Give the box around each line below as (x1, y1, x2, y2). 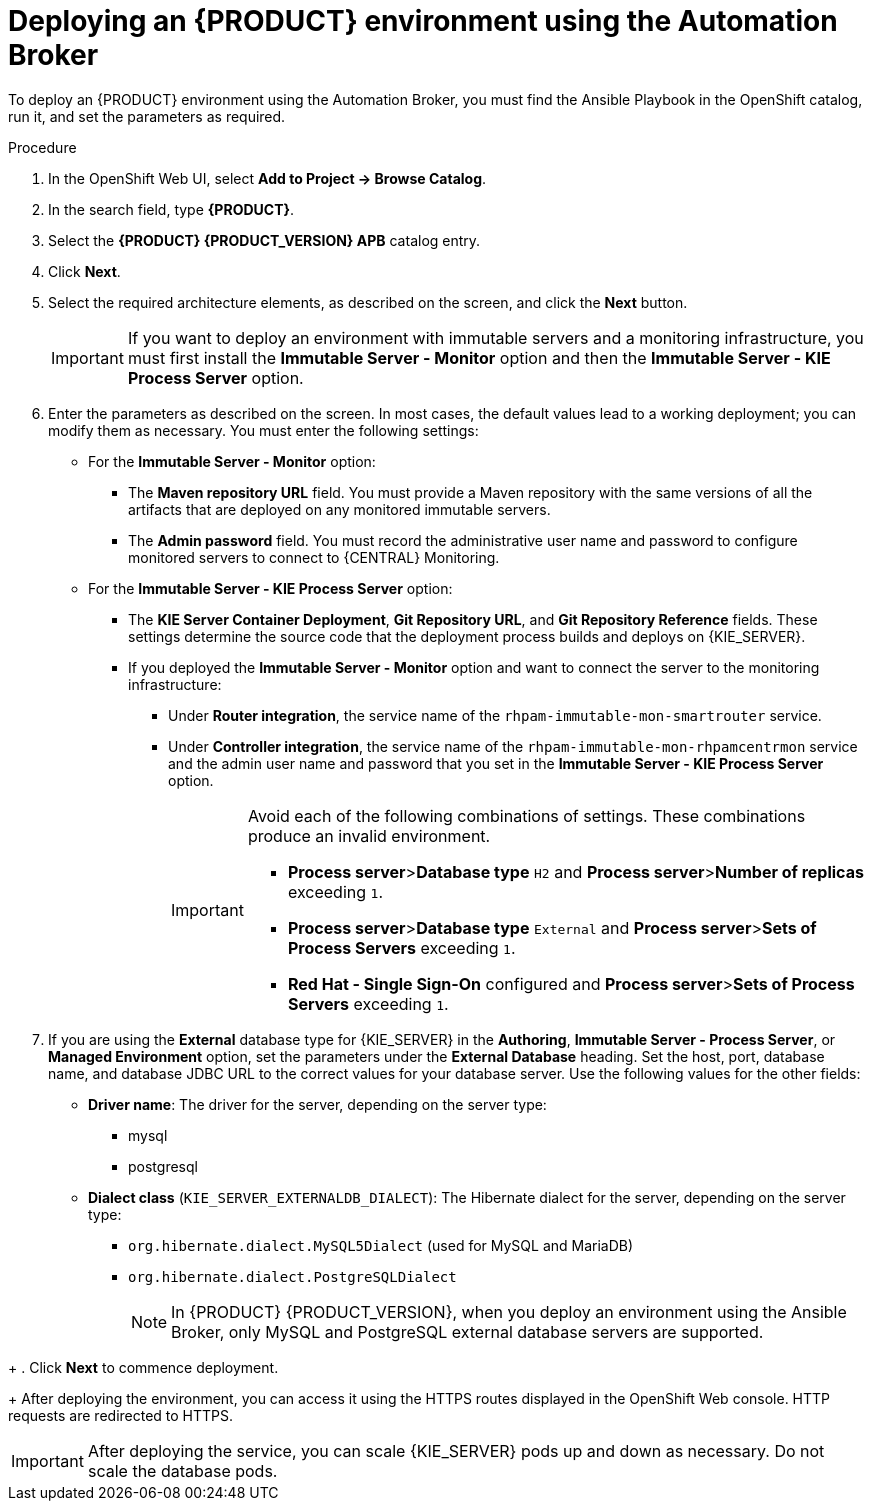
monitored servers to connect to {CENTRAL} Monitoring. (128, 548, 500, 566)
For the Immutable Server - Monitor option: (88, 452, 376, 470)
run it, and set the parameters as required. (8, 107, 286, 125)
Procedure (8, 138, 77, 156)
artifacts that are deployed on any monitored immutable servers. (128, 500, 551, 518)
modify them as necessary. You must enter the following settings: (48, 421, 479, 439)
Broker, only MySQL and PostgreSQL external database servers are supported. (171, 1321, 764, 1342)
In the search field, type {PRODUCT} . (48, 200, 295, 218)
